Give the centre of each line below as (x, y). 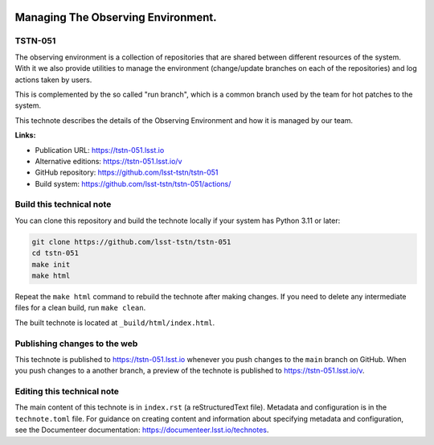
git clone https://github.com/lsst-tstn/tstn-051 (131, 242)
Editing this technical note (67, 392)
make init (51, 264)
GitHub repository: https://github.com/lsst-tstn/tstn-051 (127, 172)
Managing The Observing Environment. (116, 17)
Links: (25, 135)
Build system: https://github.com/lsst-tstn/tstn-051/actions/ (133, 183)
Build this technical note (63, 204)
